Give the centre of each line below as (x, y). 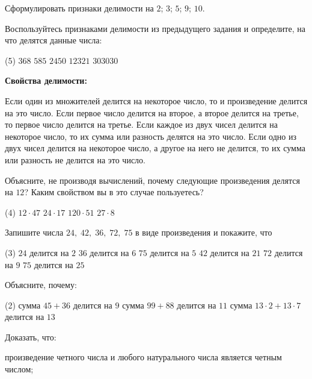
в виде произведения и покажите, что (204, 232)
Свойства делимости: (46, 80)
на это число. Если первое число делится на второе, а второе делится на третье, (152, 112)
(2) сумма (23, 305)
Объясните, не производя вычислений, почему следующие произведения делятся (152, 180)
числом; (19, 369)
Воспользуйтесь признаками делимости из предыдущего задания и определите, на (155, 28)
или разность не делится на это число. (75, 159)
